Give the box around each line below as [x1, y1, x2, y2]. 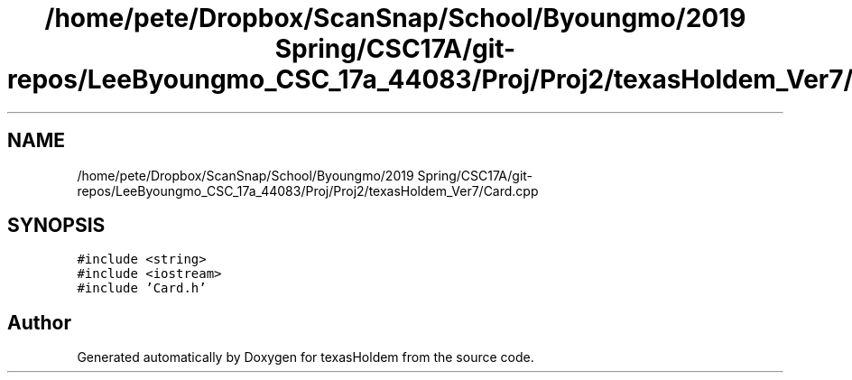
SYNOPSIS [7, 214, 106, 237]
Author [7, 310, 71, 334]
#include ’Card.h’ [77, 281, 207, 296]
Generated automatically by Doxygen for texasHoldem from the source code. [77, 349, 534, 366]
